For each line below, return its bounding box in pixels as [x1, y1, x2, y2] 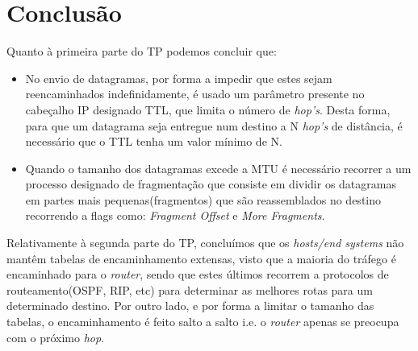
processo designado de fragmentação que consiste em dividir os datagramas [25, 175, 396, 192]
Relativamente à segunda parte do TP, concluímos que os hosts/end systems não [6, 234, 404, 251]
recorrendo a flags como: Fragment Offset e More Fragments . [25, 207, 325, 224]
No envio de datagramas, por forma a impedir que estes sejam [25, 69, 332, 86]
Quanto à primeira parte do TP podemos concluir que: [6, 43, 277, 60]
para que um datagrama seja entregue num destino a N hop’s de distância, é [25, 117, 403, 134]
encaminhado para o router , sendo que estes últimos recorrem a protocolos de [6, 266, 389, 283]
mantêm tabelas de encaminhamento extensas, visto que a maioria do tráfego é [6, 250, 396, 266]
